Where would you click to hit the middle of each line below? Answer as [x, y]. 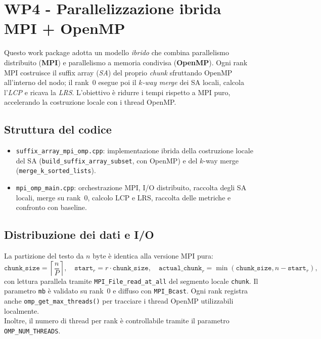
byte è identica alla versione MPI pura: [153, 256]
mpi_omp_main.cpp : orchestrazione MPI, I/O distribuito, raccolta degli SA [131, 187]
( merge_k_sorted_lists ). [56, 170]
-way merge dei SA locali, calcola [193, 82]
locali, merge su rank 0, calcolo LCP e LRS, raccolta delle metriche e [123, 197]
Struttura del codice [58, 129]
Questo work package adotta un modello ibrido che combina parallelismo [117, 52]
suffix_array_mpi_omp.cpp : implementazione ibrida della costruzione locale [134, 151]
